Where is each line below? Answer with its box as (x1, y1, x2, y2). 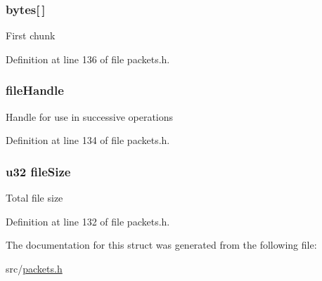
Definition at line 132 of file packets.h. (6, 214, 170, 228)
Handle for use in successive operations (6, 109, 174, 124)
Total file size (6, 190, 63, 205)
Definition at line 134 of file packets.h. (6, 133, 170, 148)
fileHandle (6, 81, 64, 99)
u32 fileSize (6, 162, 71, 180)
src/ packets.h (6, 261, 63, 275)
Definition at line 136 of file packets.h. (6, 51, 170, 66)
